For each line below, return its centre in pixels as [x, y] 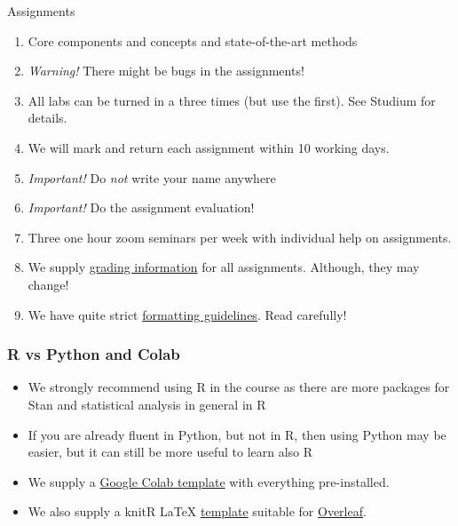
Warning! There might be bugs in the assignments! [166, 71]
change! [48, 284]
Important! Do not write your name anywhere [152, 177]
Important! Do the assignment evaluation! [141, 207]
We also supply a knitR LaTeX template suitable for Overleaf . [197, 511]
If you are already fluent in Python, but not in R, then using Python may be [237, 434]
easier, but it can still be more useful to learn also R [170, 452]
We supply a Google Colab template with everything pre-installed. [209, 481]
